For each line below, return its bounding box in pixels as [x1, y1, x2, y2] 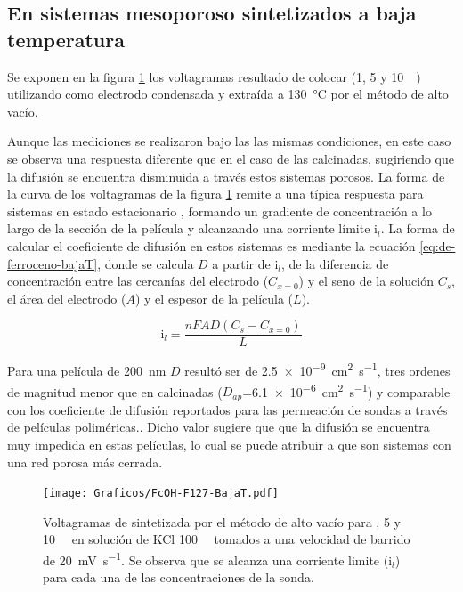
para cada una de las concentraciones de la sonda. [43, 568, 314, 587]
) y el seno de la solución [298, 272, 434, 290]
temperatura [7, 25, 125, 53]
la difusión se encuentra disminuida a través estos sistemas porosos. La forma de [7, 166, 445, 185]
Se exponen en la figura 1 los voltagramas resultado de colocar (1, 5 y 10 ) [7, 67, 421, 85]
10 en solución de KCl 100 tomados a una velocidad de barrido [43, 530, 410, 548]
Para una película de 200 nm [7, 361, 167, 380]
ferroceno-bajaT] [7, 254, 98, 272]
